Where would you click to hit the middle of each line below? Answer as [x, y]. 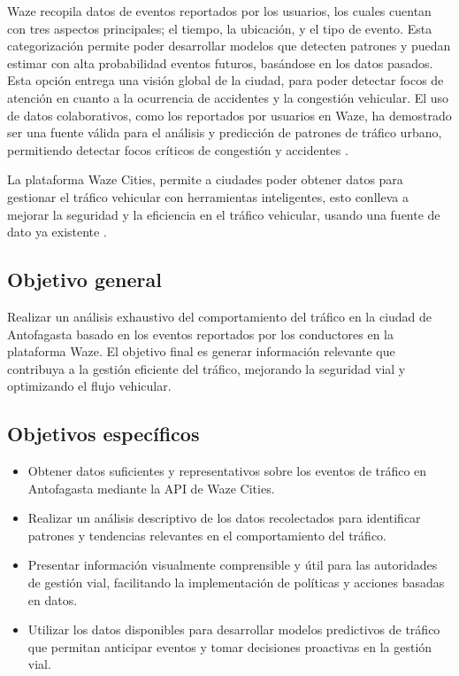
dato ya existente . [57, 232]
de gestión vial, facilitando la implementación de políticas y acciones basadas [236, 583]
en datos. [53, 599]
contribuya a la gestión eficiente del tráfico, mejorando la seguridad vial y [207, 368]
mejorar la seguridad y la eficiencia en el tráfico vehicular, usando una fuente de [224, 214]
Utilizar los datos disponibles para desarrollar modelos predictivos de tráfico [234, 629]
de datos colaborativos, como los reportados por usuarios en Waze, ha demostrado [229, 115]
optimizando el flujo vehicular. [89, 386]
